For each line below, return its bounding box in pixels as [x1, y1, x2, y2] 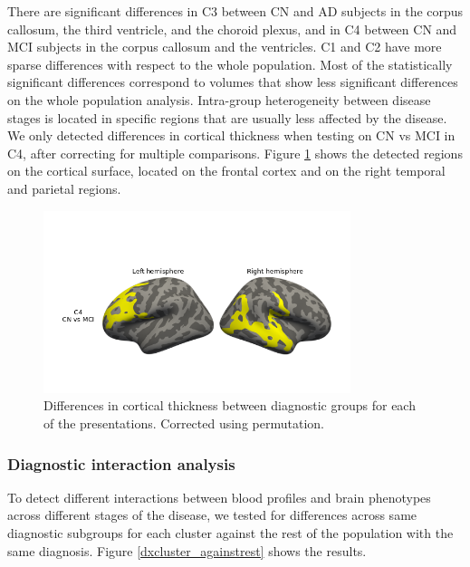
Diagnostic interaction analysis [7, 452, 235, 475]
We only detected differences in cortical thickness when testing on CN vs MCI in [7, 126, 456, 145]
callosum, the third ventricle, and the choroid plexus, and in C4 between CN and [7, 19, 457, 38]
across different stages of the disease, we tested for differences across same [7, 505, 417, 524]
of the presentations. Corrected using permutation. [43, 413, 324, 432]
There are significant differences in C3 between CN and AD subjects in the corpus [7, 2, 464, 20]
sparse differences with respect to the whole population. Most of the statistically [7, 54, 453, 73]
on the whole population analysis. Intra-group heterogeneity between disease [7, 90, 431, 109]
